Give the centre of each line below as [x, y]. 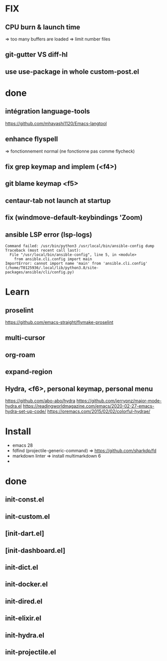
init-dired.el [24, 601]
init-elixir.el [23, 618]
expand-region [29, 372]
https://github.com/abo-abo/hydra [40, 401]
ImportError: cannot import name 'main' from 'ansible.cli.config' [77, 263]
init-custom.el [28, 516]
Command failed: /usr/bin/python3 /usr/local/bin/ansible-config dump [80, 246]
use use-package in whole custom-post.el [72, 72]
